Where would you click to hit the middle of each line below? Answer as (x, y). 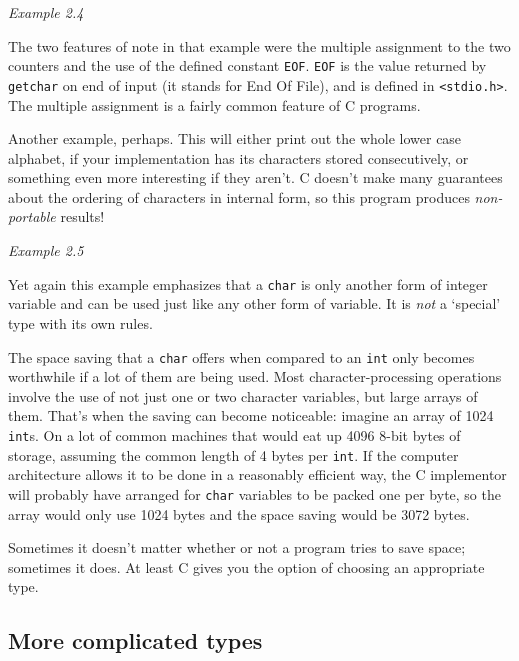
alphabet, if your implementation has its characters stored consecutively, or (238, 157)
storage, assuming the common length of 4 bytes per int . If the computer (233, 454)
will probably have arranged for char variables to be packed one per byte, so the (254, 493)
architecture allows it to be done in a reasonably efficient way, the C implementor (257, 474)
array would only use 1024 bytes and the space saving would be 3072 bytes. (239, 513)
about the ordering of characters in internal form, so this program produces (239, 196)
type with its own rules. (80, 322)
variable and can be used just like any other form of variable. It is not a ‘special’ (254, 303)
